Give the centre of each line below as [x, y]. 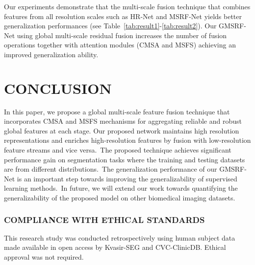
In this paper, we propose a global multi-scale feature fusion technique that [117, 111]
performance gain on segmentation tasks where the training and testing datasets [125, 159]
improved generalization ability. [51, 54]
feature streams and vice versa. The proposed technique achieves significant [118, 150]
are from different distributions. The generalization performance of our [111, 169]
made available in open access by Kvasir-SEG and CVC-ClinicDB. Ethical [115, 247]
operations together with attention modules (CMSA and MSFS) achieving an [120, 45]
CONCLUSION [58, 88]
